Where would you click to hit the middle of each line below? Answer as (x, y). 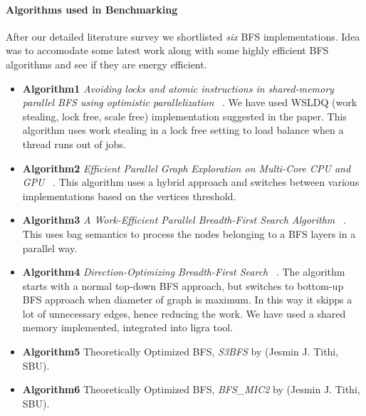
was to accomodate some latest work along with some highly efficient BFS (167, 50)
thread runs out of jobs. (74, 144)
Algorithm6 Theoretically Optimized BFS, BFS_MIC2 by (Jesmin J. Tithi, (191, 389)
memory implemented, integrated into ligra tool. (128, 327)
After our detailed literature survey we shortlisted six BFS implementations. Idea (183, 36)
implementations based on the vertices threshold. (129, 196)
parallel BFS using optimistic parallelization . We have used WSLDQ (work (190, 102)
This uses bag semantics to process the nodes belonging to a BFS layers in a (189, 233)
